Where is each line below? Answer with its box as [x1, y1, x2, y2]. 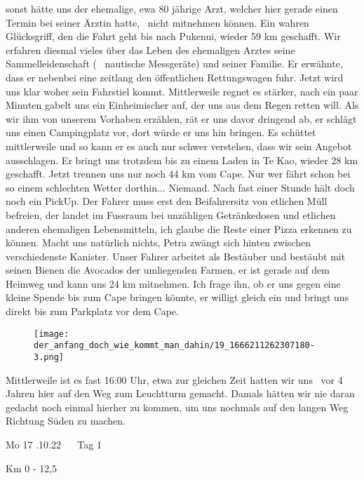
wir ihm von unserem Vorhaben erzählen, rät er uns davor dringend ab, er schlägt [6, 111, 357, 126]
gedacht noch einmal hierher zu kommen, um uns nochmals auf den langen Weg [6, 399, 349, 414]
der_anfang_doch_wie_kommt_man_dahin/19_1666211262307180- [34, 340, 315, 351]
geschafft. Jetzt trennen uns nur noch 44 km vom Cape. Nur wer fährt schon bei [6, 166, 351, 181]
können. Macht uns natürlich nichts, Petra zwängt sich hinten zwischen [6, 235, 311, 250]
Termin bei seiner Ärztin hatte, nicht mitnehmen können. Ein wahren [6, 15, 309, 29]
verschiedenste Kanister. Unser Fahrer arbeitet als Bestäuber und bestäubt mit [6, 248, 346, 263]
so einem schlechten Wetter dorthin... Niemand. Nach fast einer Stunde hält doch [6, 180, 355, 194]
